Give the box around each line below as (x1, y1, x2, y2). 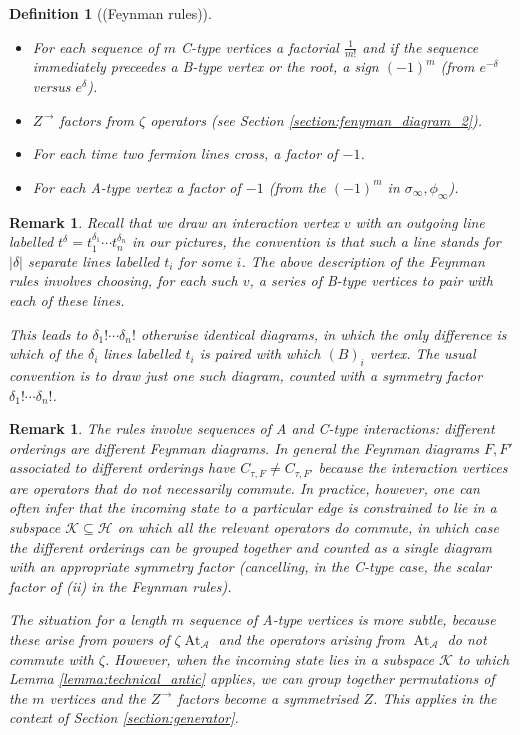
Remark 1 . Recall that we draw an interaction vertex (9, 211, 339, 232)
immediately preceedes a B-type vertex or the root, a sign (32, 56, 379, 77)
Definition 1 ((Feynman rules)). (9, 3, 212, 23)
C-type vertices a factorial (181, 36, 339, 57)
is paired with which (199, 343, 321, 364)
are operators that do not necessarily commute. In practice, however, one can (9, 477, 480, 498)
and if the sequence (362, 36, 479, 57)
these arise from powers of (9, 628, 170, 649)
